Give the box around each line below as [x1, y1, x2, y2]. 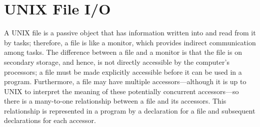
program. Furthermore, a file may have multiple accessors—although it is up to [4, 76, 246, 87]
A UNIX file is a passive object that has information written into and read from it [4, 27, 256, 38]
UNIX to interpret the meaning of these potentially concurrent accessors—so [4, 86, 239, 96]
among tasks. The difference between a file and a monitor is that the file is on [4, 47, 242, 57]
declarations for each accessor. [4, 115, 96, 126]
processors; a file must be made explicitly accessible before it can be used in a [4, 66, 242, 77]
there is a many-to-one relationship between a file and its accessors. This [4, 96, 226, 106]
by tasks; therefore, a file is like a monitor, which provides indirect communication [4, 37, 256, 47]
